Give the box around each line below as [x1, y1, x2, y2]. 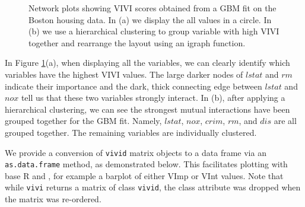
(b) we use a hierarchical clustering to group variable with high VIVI [28, 25, 279, 37]
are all [274, 114, 297, 127]
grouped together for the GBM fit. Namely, [5, 114, 162, 127]
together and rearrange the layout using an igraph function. [28, 36, 246, 49]
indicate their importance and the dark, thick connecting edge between [5, 79, 262, 92]
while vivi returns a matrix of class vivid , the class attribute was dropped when [5, 181, 301, 193]
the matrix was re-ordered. [5, 193, 101, 205]
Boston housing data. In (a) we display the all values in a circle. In [28, 13, 272, 26]
